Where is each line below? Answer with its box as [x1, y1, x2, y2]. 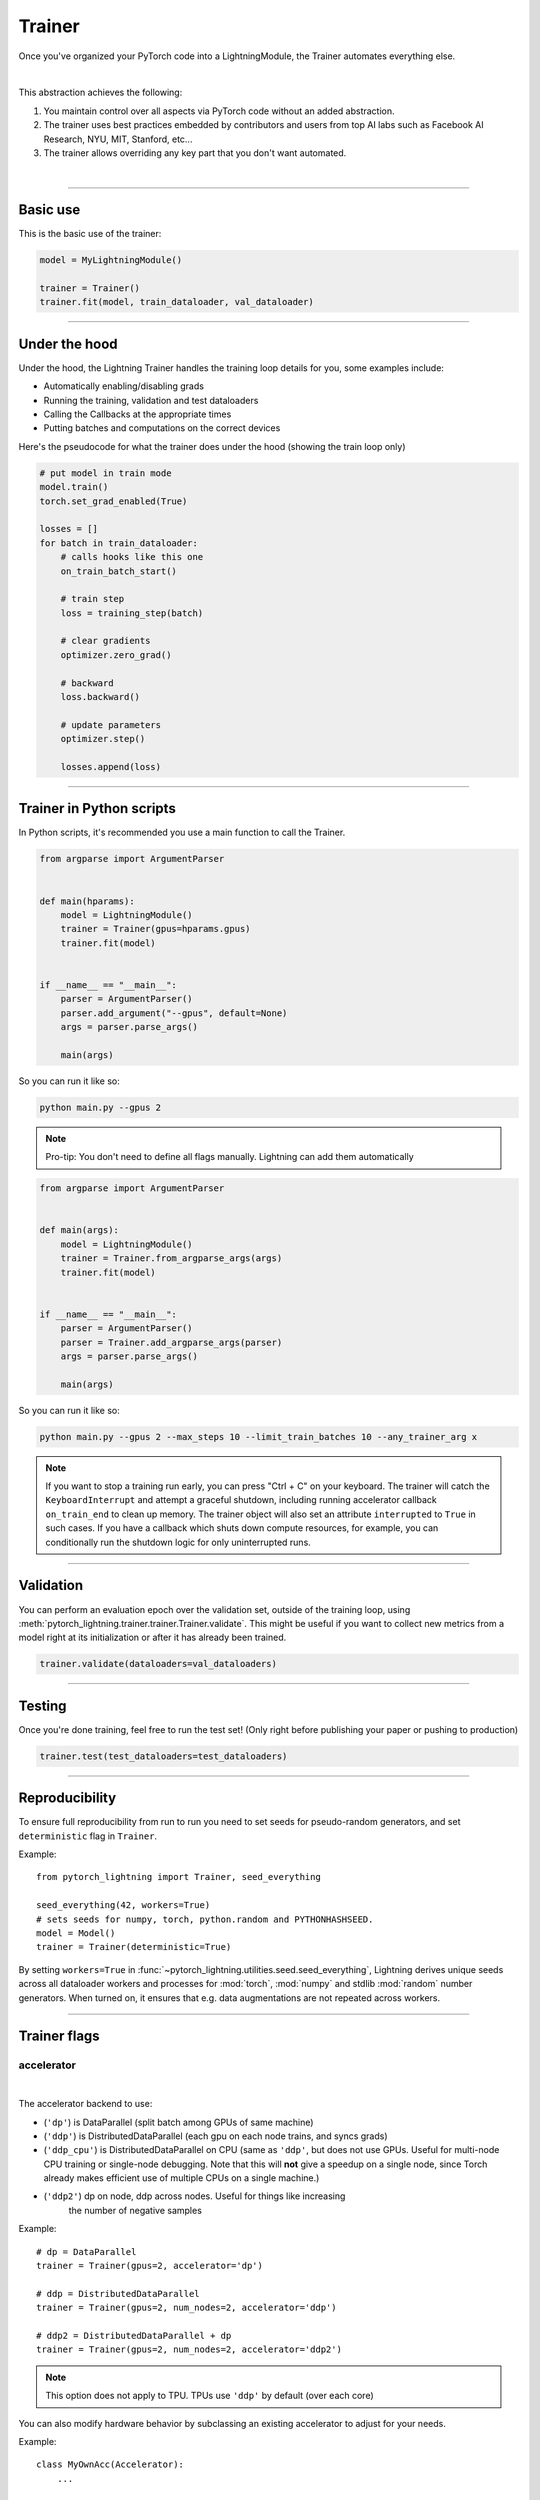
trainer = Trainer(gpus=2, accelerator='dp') [36, 2260, 264, 2272]
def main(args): [39, 1225, 120, 1236]
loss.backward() [60, 691, 140, 703]
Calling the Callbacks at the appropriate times [43, 408, 232, 420]
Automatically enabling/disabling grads [43, 380, 205, 392]
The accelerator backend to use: [18, 2098, 153, 2110]
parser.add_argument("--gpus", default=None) [60, 1007, 288, 1019]
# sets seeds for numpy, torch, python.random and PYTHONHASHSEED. [36, 1913, 374, 1925]
